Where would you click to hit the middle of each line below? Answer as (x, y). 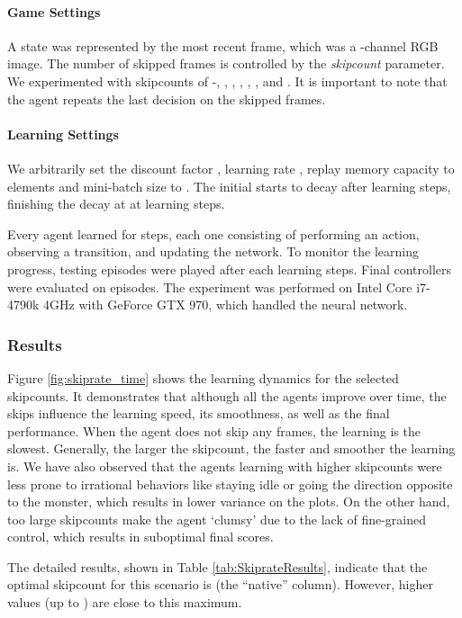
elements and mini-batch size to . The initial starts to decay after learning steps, (229, 186)
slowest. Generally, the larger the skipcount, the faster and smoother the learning (231, 448)
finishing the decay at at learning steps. (116, 204)
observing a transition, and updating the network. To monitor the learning (213, 251)
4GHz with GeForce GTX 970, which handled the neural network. (226, 305)
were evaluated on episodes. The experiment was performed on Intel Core (210, 287)
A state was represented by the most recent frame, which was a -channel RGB (223, 45)
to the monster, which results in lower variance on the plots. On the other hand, (229, 502)
